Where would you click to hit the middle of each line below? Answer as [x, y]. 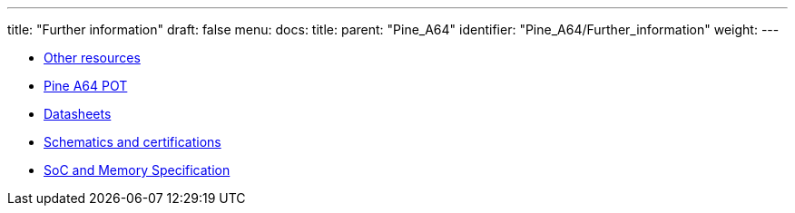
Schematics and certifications [132, 142]
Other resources [92, 58]
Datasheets [78, 114]
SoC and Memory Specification [137, 170]
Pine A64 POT [86, 86]
